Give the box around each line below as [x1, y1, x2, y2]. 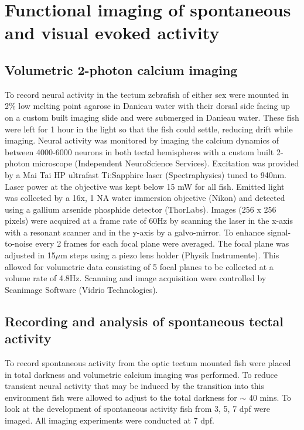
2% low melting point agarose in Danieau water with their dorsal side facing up [5, 100, 290, 112]
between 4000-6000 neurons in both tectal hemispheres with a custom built [5, 145, 274, 158]
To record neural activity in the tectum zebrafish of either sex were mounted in [5, 88, 289, 100]
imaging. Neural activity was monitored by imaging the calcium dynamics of [5, 134, 279, 146]
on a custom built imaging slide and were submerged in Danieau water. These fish [5, 111, 299, 123]
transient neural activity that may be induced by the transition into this [5, 380, 264, 392]
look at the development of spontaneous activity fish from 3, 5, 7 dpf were [5, 402, 270, 415]
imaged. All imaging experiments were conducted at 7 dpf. [5, 414, 214, 426]
